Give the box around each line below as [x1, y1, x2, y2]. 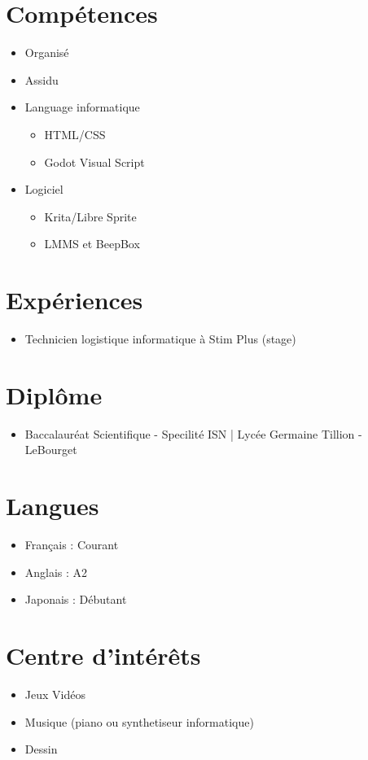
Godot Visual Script [44, 153, 145, 170]
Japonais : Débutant [24, 591, 127, 608]
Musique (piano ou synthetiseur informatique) [24, 713, 254, 730]
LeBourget [24, 441, 77, 458]
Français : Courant [24, 536, 119, 553]
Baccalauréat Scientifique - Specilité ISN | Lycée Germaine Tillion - [24, 425, 362, 442]
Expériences [6, 283, 143, 317]
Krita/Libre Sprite [44, 207, 137, 225]
